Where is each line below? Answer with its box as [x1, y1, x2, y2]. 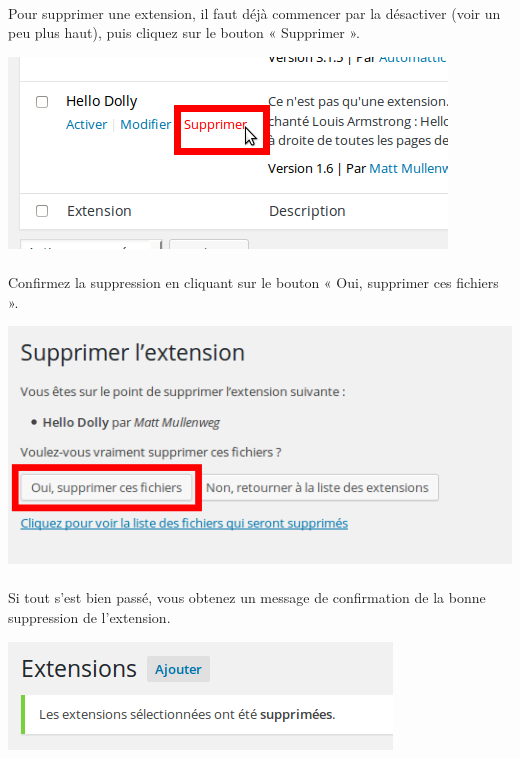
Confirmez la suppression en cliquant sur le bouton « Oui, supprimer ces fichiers [8, 271, 499, 292]
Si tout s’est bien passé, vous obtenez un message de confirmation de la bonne [8, 587, 486, 608]
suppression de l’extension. [8, 607, 171, 628]
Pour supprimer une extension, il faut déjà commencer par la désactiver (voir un [8, 2, 501, 23]
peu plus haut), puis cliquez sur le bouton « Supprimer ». [8, 22, 360, 43]
